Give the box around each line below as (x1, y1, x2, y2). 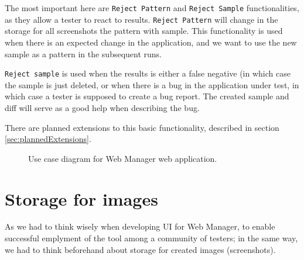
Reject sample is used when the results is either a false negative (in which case (5, 67, 291, 79)
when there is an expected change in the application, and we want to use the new (5, 36, 297, 48)
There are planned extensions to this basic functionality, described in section (5, 121, 279, 133)
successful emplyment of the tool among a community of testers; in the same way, (5, 232, 298, 244)
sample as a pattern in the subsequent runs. (5, 47, 162, 60)
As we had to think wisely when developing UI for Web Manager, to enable (5, 220, 275, 233)
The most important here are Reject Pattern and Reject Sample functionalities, (5, 2, 299, 13)
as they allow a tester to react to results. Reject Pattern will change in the (5, 13, 278, 25)
